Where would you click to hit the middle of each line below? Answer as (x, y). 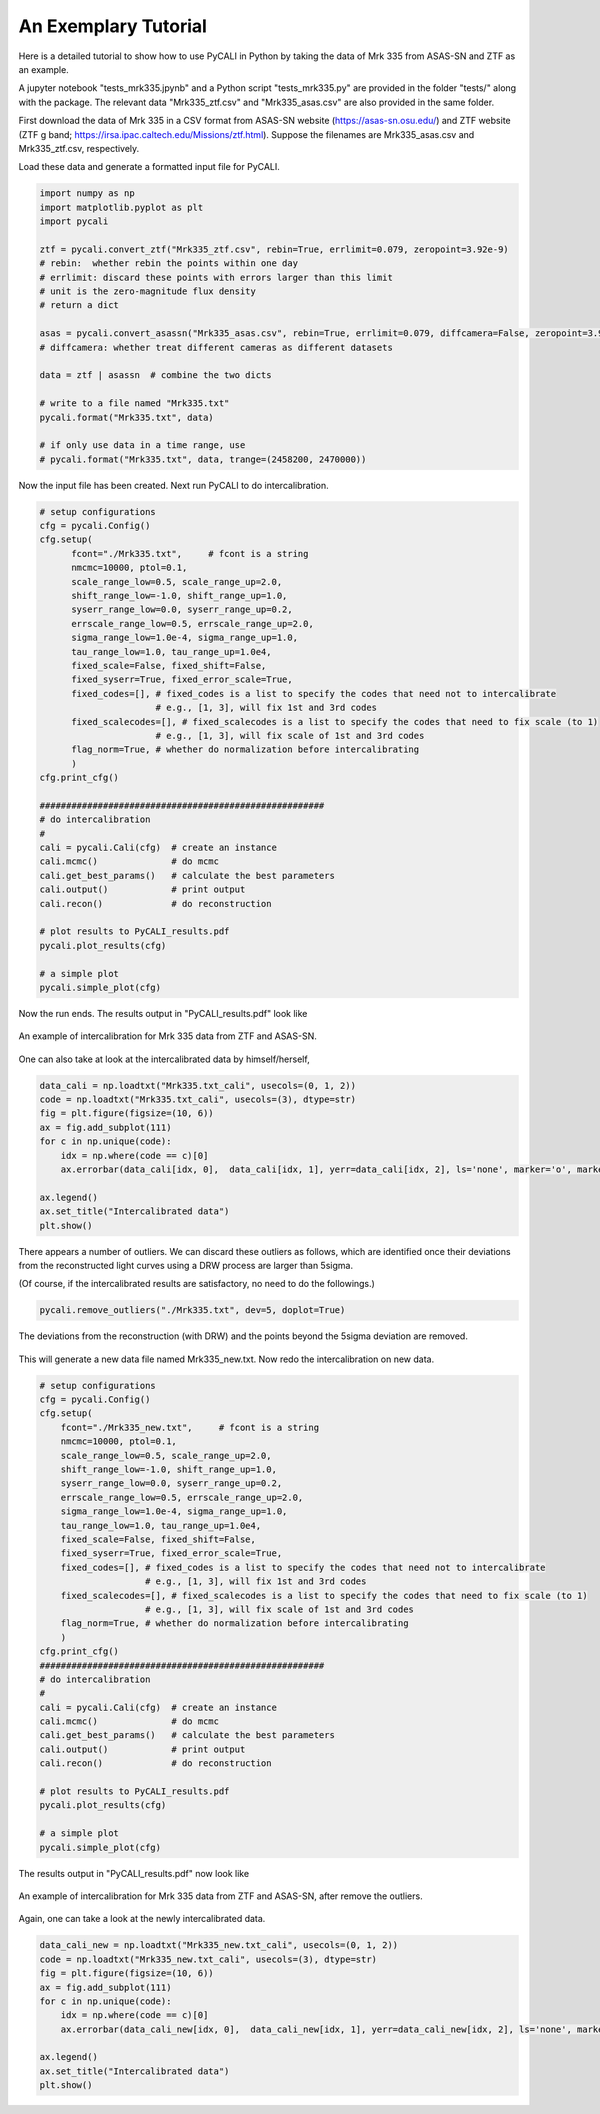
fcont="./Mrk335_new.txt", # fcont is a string (190, 1427)
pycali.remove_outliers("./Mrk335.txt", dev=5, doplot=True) (192, 1310)
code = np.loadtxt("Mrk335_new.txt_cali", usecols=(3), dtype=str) (208, 1959)
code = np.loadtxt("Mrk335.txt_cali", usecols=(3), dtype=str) (198, 1099)
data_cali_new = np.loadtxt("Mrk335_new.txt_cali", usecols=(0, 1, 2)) (219, 1945)
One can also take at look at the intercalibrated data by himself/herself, (164, 1059)
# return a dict (79, 305)
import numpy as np (87, 193)
